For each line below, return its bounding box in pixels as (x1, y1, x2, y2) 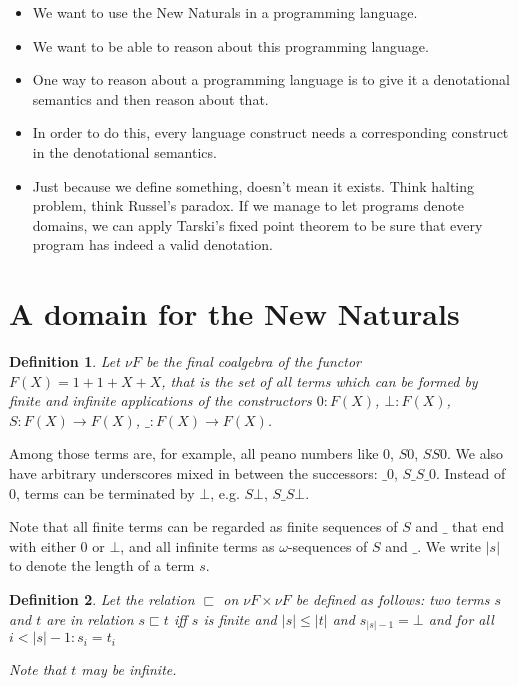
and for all (428, 608, 494, 629)
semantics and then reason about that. (32, 88, 269, 109)
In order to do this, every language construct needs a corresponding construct (32, 122, 509, 143)
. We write (417, 535, 482, 556)
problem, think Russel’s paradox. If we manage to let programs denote (32, 195, 464, 216)
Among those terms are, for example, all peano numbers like (9, 443, 379, 464)
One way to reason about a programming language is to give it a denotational (32, 69, 510, 90)
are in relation (46, 608, 134, 629)
